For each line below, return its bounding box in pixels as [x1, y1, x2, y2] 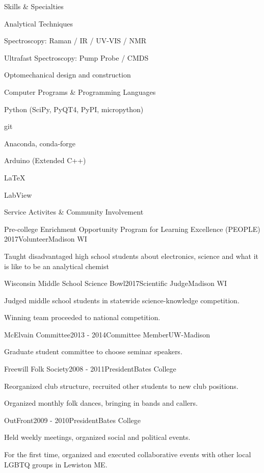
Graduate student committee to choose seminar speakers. [4, 346, 182, 357]
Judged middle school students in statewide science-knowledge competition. [4, 295, 240, 305]
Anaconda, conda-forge [4, 138, 76, 148]
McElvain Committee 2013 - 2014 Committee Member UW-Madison [4, 329, 210, 339]
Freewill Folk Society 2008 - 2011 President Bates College [4, 363, 176, 374]
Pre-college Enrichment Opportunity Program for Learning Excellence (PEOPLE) [4, 223, 260, 234]
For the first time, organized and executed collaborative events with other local [4, 449, 251, 460]
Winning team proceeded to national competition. [4, 312, 161, 323]
